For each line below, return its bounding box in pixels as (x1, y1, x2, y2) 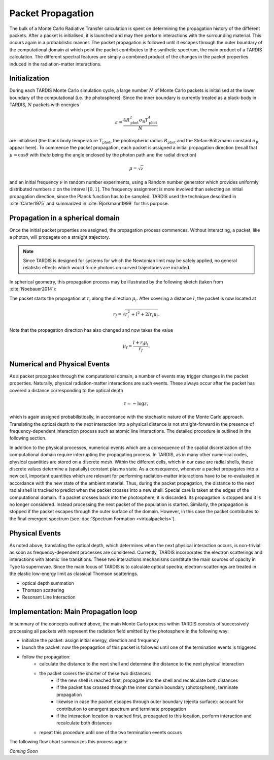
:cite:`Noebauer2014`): (9, 286, 57, 292)
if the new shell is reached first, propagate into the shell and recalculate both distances (56, 677, 238, 683)
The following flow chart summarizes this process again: (9, 739, 128, 745)
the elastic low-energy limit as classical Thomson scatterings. (9, 571, 139, 577)
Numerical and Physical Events (9, 360, 110, 368)
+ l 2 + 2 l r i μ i (131, 310, 158, 319)
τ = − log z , (123, 400, 149, 406)
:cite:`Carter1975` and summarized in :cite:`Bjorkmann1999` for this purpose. (9, 200, 169, 206)
